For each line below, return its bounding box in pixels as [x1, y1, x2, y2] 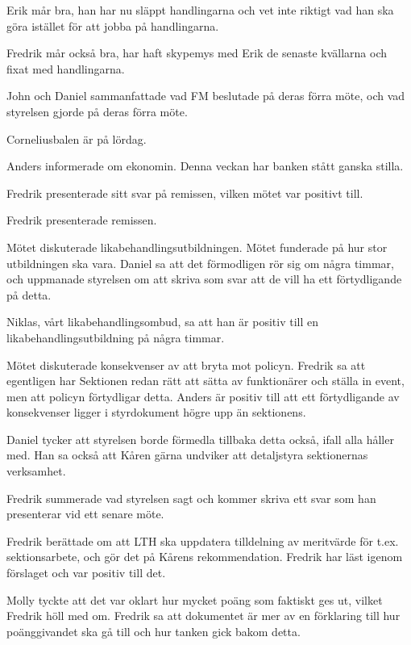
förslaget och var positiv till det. [6, 564, 166, 581]
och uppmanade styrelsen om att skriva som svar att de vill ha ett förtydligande [6, 270, 402, 287]
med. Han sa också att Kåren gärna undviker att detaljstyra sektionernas [6, 446, 368, 463]
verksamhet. [6, 463, 66, 480]
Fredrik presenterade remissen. [6, 212, 157, 228]
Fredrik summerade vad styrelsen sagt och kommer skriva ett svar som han [6, 489, 376, 506]
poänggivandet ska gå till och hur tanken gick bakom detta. [6, 622, 301, 639]
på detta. [6, 286, 52, 303]
